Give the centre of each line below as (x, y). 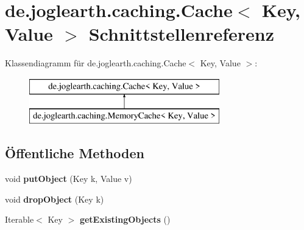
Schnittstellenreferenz (182, 34)
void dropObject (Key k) (55, 199)
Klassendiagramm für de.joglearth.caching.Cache (96, 63)
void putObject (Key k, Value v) (69, 179)
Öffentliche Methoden (75, 153)
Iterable (19, 219)
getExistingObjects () (125, 219)
